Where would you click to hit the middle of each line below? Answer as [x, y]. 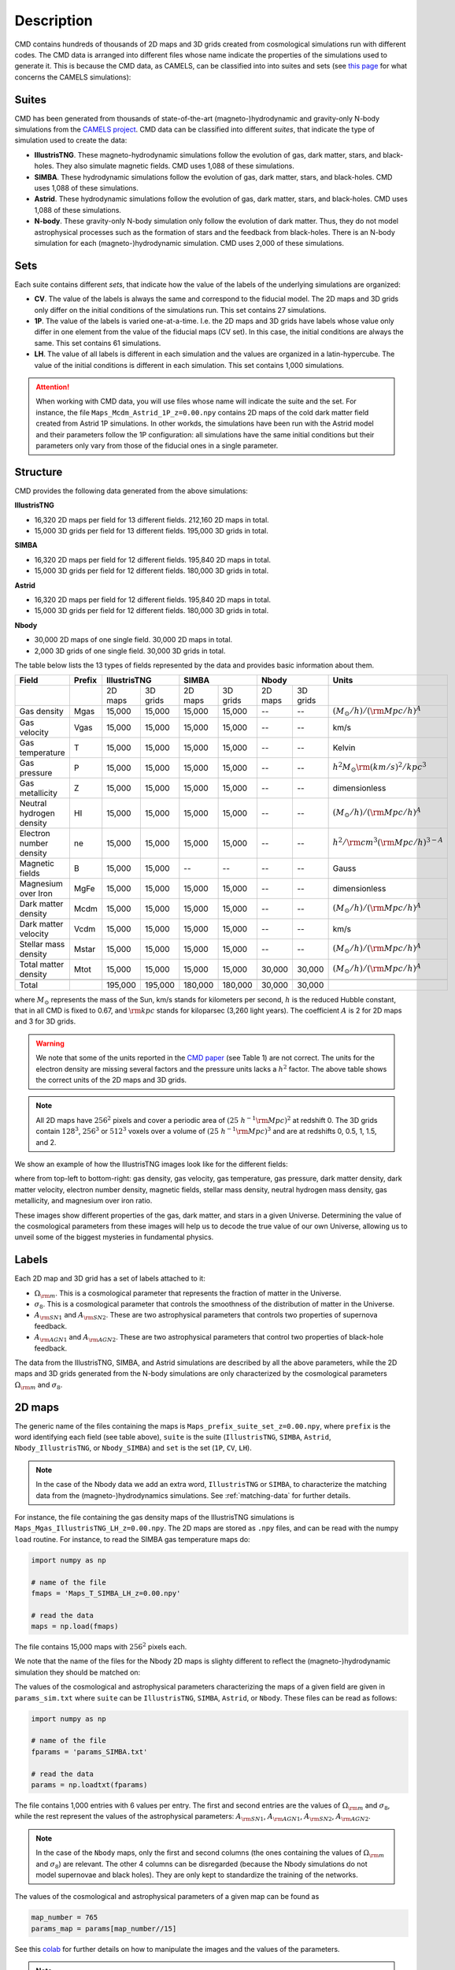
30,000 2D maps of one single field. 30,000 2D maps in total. [133, 640]
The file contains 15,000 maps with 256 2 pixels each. [101, 1647]
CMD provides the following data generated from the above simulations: [131, 491]
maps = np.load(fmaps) [75, 1626]
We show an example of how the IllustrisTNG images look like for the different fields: [151, 1164]
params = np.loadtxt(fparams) [89, 1784]
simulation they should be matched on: [78, 1672]
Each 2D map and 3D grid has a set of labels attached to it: [110, 1279]
